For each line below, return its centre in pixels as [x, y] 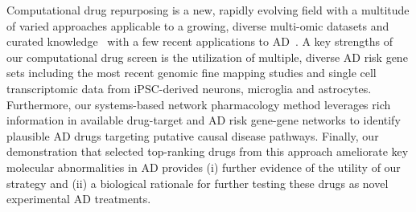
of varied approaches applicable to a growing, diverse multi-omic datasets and [198, 25]
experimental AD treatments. [79, 199]
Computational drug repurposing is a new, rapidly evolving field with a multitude [208, 10]
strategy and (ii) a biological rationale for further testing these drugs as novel [198, 183]
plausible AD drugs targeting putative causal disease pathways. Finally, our [193, 135]
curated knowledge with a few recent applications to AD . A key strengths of [200, 41]
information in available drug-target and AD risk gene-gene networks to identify [204, 120]
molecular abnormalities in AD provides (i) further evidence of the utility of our [204, 167]
